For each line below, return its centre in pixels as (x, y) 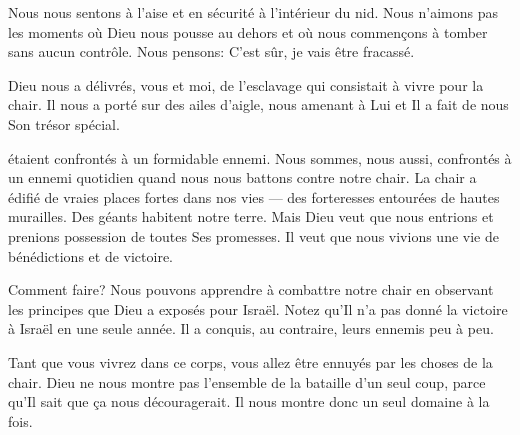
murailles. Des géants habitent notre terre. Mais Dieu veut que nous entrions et (251, 216)
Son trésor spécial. (64, 123)
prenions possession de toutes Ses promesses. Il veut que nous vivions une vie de (253, 235)
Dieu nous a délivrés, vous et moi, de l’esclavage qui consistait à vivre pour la (246, 84)
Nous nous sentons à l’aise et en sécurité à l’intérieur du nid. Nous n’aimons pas (253, 12)
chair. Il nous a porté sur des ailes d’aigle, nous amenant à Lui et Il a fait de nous (258, 104)
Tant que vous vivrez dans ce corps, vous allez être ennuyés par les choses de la (250, 361)
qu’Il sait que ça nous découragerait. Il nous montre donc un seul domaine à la (249, 401)
